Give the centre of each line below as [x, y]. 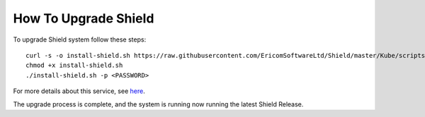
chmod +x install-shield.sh [74, 66]
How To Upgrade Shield [84, 18]
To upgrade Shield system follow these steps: [80, 39]
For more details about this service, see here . [79, 91]
